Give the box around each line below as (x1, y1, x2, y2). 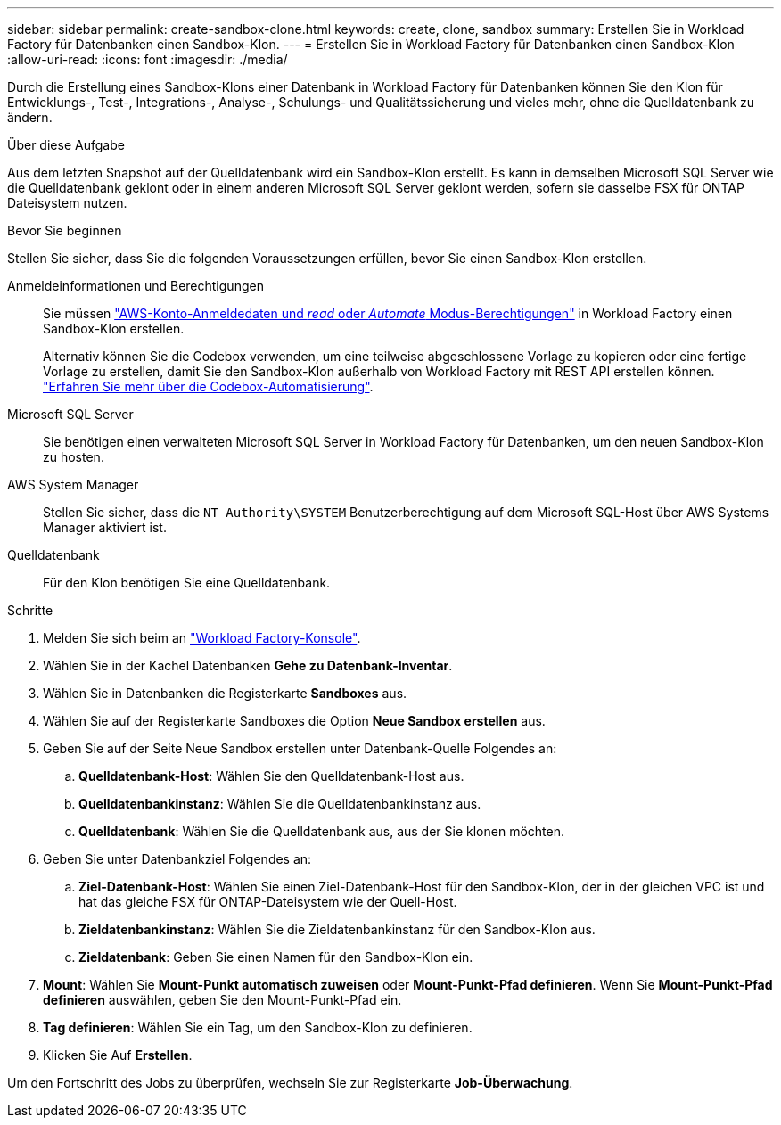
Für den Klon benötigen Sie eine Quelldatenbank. (43, 575, 331, 590)
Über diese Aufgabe (7, 137, 125, 152)
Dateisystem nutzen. (7, 195, 127, 210)
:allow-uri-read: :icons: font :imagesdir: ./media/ (7, 52, 288, 67)
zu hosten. (43, 449, 104, 464)
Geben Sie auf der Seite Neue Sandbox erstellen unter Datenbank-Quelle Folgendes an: (43, 741, 557, 756)
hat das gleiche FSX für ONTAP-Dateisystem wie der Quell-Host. (78, 894, 457, 909)
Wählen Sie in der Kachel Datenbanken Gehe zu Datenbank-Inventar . (43, 658, 453, 673)
